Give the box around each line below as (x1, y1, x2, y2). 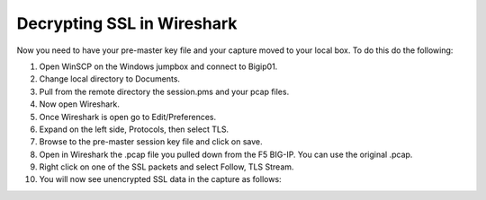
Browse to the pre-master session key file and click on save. (39, 136, 263, 147)
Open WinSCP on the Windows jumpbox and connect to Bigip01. (39, 61, 278, 72)
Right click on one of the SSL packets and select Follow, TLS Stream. (39, 161, 294, 172)
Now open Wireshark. (39, 99, 121, 109)
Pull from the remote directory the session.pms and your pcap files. (39, 86, 290, 97)
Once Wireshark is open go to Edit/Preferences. (39, 111, 216, 122)
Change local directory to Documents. (39, 74, 180, 84)
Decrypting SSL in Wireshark (16, 13, 238, 33)
